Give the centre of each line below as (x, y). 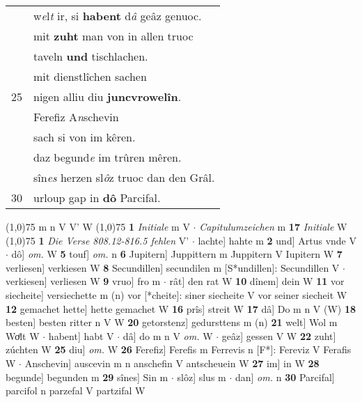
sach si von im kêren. (85, 137)
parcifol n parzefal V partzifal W (76, 391)
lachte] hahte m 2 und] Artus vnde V (277, 240)
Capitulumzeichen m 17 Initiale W (273, 226)
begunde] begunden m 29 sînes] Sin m (87, 377)
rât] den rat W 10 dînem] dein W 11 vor (257, 281)
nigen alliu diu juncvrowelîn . (108, 96)
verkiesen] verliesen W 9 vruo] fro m (83, 281)
